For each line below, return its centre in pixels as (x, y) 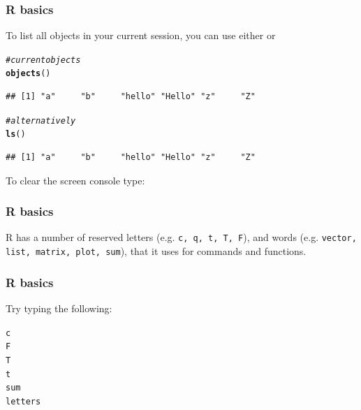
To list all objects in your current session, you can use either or (141, 35)
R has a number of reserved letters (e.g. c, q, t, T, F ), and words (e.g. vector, (181, 237)
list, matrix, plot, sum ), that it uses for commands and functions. (156, 251)
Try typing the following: (59, 308)
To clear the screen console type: (75, 180)
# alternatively (41, 120)
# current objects (43, 60)
